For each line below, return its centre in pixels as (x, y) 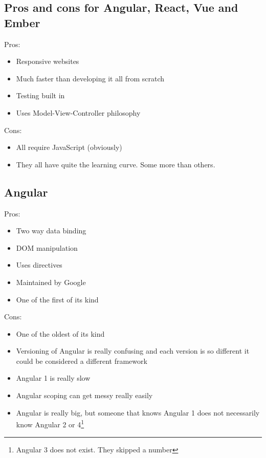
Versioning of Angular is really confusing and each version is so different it (133, 351)
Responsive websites (48, 61)
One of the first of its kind (57, 299)
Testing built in (40, 95)
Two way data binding (51, 231)
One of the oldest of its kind (60, 333)
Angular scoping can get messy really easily (84, 395)
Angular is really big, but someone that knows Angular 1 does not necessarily (138, 412)
